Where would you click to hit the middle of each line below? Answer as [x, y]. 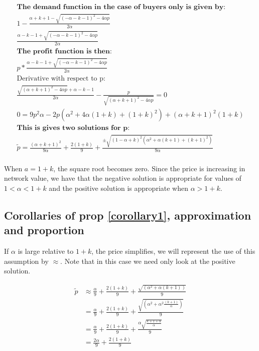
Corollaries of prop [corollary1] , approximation [128, 215]
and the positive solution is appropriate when [118, 188]
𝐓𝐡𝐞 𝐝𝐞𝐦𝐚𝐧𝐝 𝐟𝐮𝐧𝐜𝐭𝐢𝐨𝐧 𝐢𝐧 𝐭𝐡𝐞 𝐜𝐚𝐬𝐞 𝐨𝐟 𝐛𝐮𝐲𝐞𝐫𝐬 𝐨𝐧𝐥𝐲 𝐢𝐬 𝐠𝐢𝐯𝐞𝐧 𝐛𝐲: [121, 7]
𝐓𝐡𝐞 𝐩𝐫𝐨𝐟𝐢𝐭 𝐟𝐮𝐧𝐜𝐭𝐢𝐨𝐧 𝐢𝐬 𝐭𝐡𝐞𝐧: [64, 52]
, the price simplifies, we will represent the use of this [173, 251]
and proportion [44, 230]
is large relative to [46, 251]
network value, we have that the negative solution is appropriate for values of [123, 178]
